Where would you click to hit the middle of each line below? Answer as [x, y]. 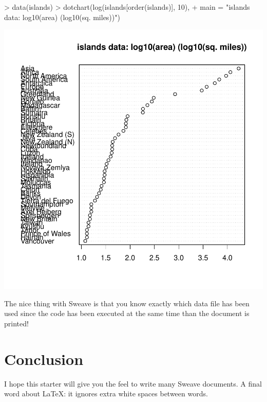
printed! [16, 323]
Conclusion [44, 359]
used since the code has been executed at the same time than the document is [127, 313]
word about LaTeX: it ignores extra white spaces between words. [106, 394]
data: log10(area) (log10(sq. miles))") [62, 17]
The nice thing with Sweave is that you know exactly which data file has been [127, 303]
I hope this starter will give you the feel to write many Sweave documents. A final [133, 383]
